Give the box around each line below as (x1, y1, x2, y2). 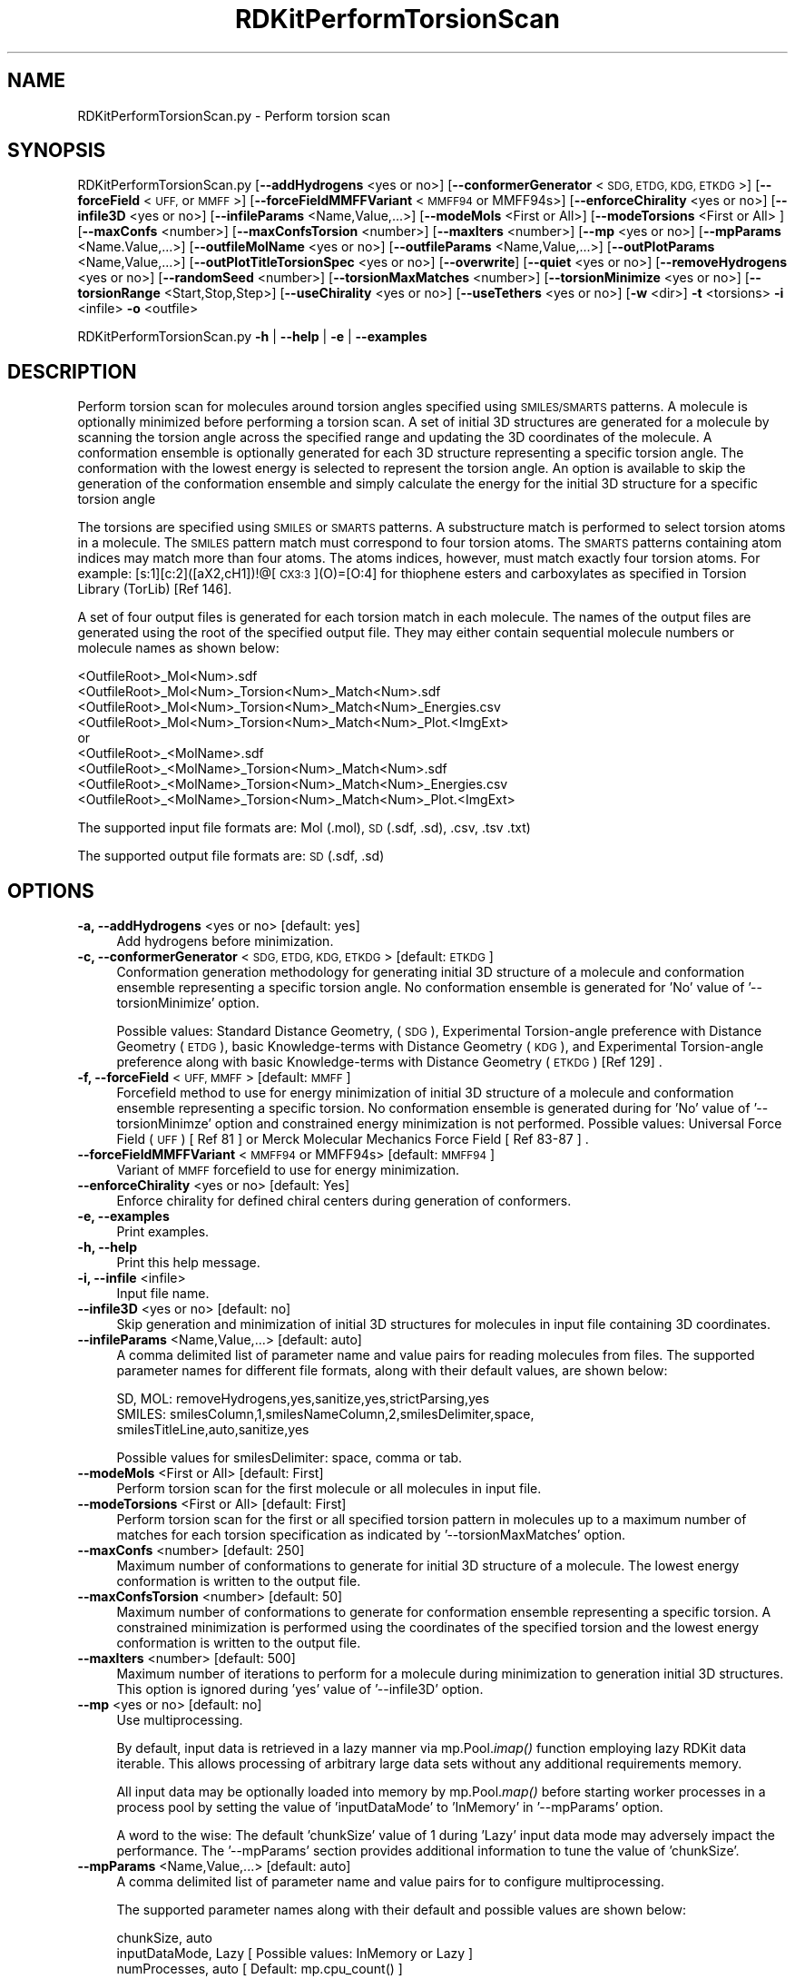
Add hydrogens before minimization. (116, 933, 334, 950)
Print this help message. (116, 1255, 260, 1271)
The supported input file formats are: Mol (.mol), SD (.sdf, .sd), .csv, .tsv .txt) (77, 820, 531, 836)
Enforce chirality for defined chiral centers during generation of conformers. (116, 1193, 572, 1209)
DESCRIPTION (7, 359, 137, 383)
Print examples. (116, 1224, 210, 1240)
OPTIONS (7, 879, 94, 902)
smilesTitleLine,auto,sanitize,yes (116, 1422, 309, 1438)
